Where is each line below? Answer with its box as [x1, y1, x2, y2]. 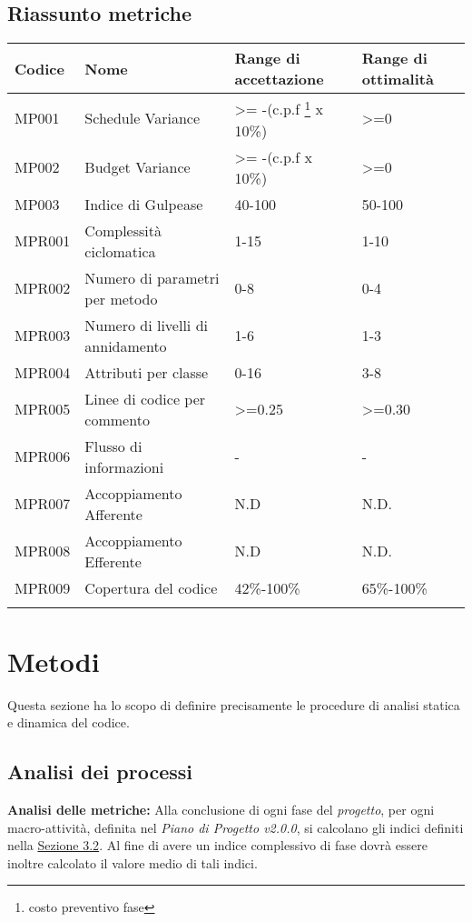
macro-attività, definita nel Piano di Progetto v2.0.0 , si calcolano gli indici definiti [7, 817, 464, 837]
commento [84, 408, 150, 430]
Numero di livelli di [84, 314, 208, 336]
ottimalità [361, 68, 434, 90]
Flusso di [84, 435, 143, 456]
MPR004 [15, 361, 71, 383]
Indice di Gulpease [84, 193, 203, 215]
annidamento [84, 335, 167, 356]
